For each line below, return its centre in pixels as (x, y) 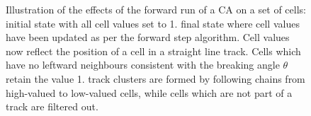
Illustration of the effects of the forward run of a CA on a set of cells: (156, 9)
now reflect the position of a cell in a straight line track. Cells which (153, 51)
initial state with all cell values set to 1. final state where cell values (153, 23)
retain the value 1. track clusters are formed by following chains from (155, 78)
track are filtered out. (52, 106)
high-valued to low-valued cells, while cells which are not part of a (149, 92)
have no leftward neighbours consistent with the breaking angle (143, 65)
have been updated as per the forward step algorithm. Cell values (148, 37)
